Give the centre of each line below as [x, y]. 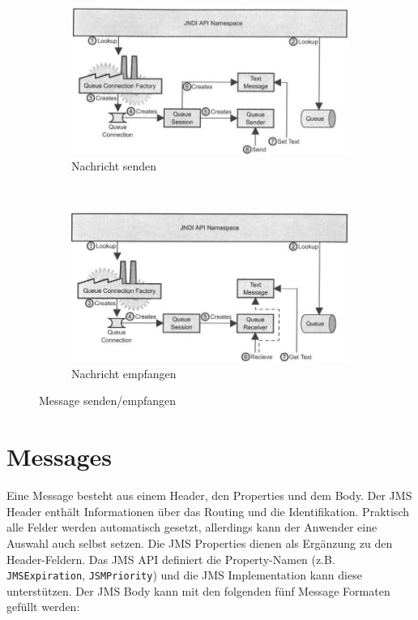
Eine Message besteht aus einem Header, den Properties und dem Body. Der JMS [209, 495]
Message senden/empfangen [107, 400]
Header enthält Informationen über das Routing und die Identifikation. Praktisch [208, 511]
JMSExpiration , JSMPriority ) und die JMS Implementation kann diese [184, 575]
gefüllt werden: [43, 607]
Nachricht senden [114, 165]
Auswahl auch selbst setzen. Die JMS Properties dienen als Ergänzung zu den [200, 542]
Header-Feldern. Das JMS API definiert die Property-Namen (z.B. [171, 559]
